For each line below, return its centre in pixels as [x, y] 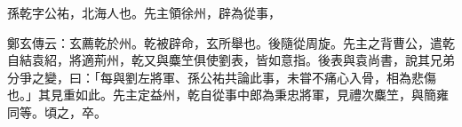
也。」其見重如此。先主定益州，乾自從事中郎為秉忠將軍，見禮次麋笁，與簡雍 [228, 95]
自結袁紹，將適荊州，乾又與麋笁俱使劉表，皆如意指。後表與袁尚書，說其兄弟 [231, 60]
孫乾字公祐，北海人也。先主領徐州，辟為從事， [144, 12]
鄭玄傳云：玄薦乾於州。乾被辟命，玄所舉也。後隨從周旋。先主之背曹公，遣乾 [231, 42]
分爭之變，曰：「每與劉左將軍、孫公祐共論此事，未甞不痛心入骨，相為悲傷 [222, 77]
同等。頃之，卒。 [57, 111]
